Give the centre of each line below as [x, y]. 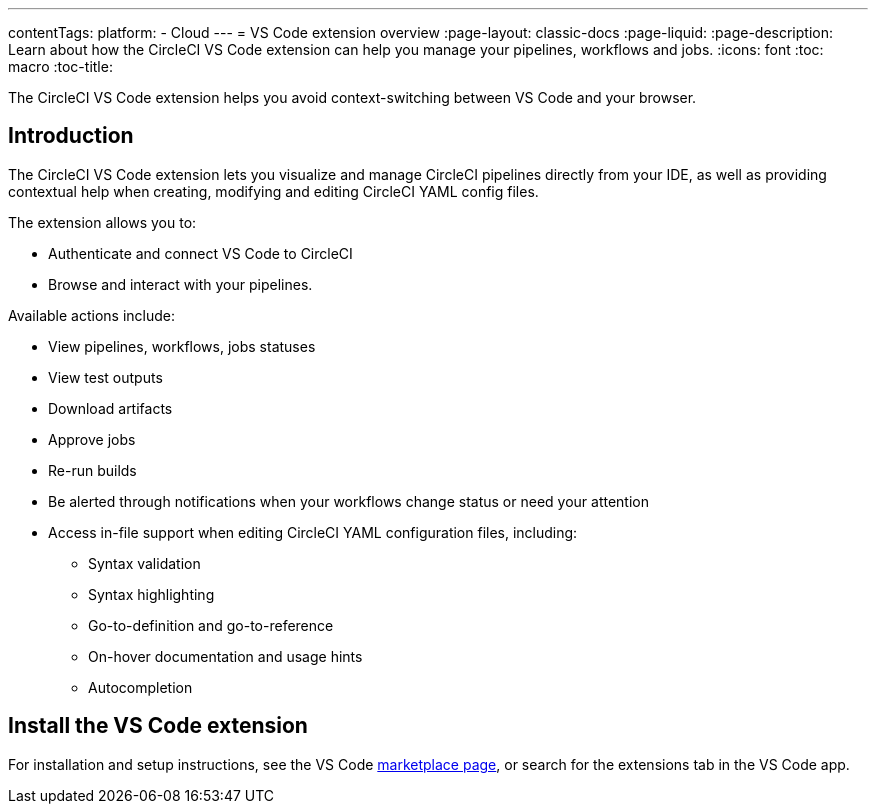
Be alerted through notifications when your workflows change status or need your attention [348, 501]
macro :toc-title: [60, 66]
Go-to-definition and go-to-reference [211, 625]
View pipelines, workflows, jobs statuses [182, 346]
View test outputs [105, 377]
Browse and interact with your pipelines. [180, 284]
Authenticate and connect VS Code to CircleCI [200, 253]
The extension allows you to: [102, 222]
